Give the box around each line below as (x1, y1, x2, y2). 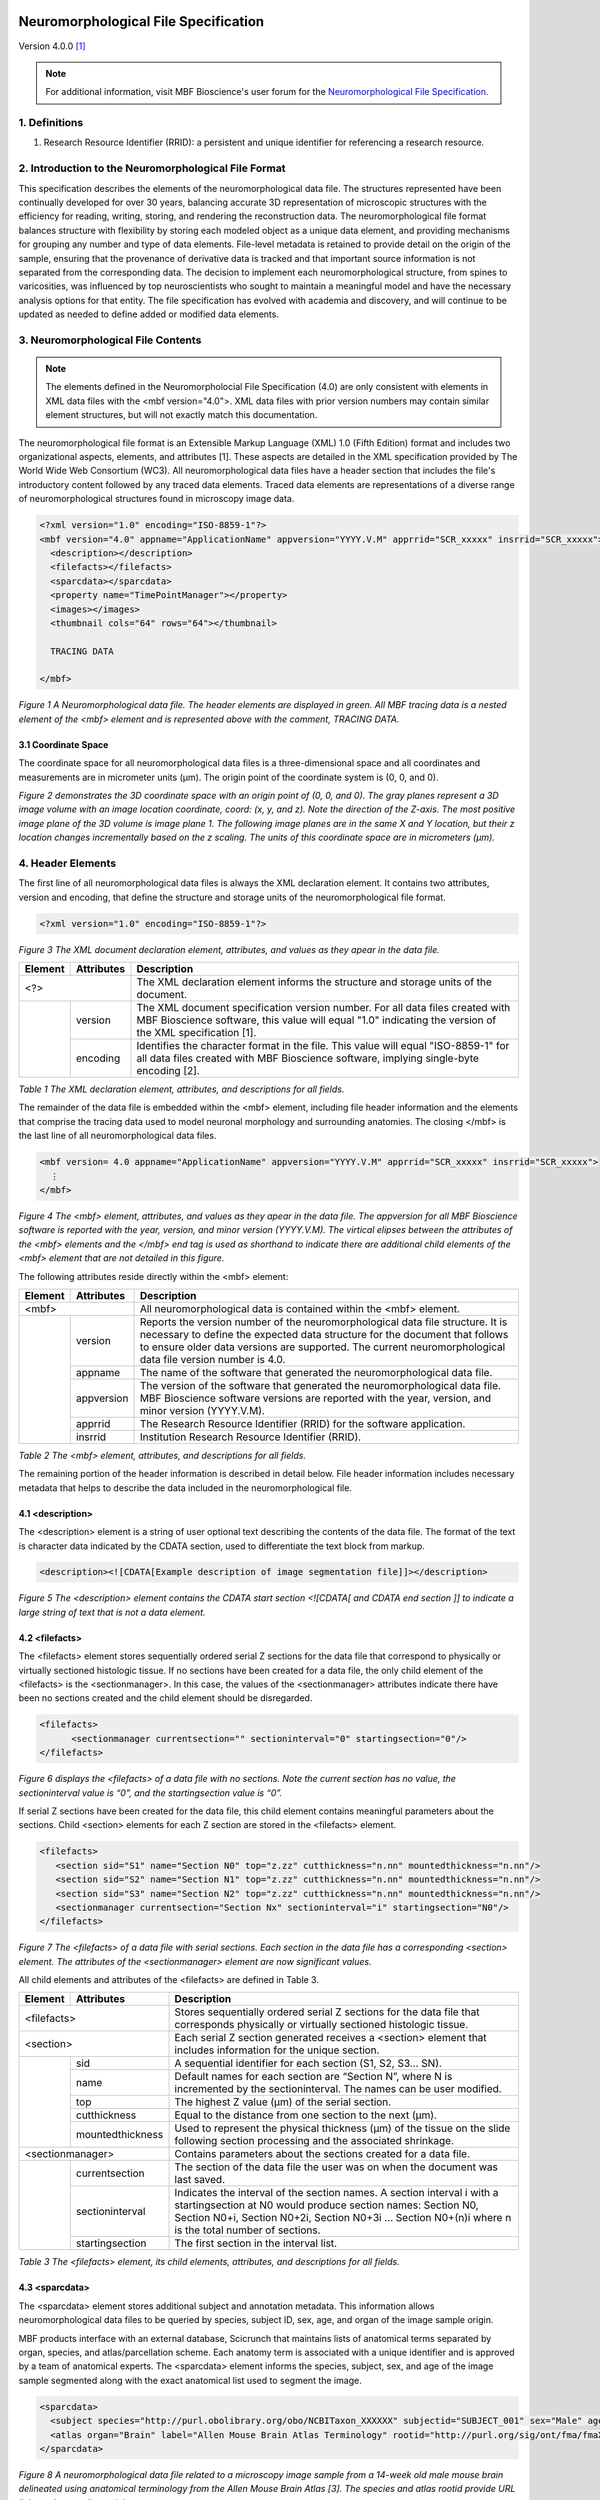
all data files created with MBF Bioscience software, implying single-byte (136, 1051, 480, 1065)
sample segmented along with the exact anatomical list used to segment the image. (18, 2374, 362, 2386)
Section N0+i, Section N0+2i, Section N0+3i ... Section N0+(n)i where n (174, 2211, 512, 2225)
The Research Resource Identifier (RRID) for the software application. (139, 1416, 466, 1430)
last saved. (174, 2173, 225, 2187)
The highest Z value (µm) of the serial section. (174, 2095, 392, 2109)
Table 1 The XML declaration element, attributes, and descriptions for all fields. (18, 1083, 345, 1095)
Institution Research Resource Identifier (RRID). (139, 1430, 362, 1444)
